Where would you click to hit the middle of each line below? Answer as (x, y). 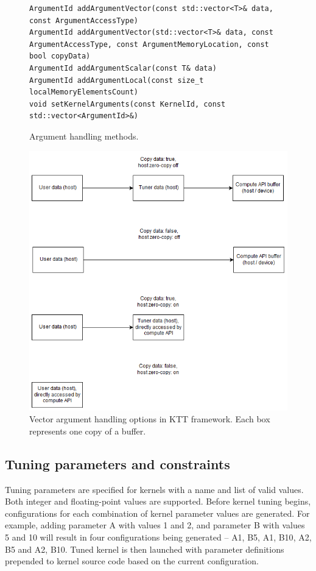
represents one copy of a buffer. (88, 431)
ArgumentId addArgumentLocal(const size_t (117, 80)
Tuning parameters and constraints (118, 463)
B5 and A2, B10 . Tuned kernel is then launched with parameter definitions (145, 549)
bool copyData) (60, 56)
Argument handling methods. (84, 136)
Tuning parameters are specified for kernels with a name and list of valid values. (154, 489)
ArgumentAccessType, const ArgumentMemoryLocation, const (149, 44)
